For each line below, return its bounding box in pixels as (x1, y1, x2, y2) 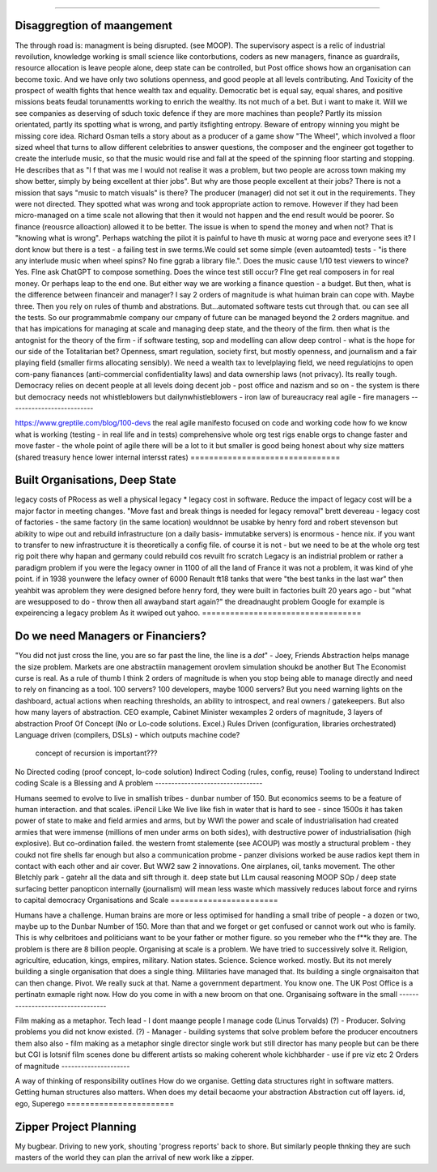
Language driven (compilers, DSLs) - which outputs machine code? (15, 730, 240, 740)
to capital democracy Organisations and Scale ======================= (15, 896, 278, 905)
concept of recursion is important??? (35, 748, 158, 758)
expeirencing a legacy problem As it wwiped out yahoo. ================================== (15, 608, 362, 618)
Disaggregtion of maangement (15, 19, 173, 32)
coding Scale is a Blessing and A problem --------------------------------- (15, 778, 263, 788)
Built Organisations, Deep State (15, 473, 177, 487)
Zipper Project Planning (15, 1119, 137, 1134)
